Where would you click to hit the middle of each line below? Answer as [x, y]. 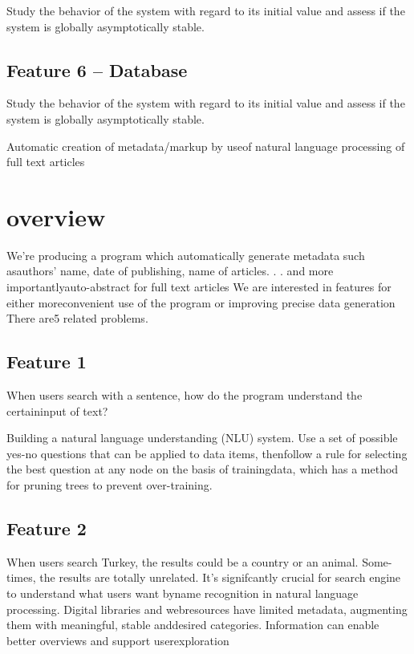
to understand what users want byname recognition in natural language [183, 593]
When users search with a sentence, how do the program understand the [185, 395]
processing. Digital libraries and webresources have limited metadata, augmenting [207, 609]
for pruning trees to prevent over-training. [110, 485]
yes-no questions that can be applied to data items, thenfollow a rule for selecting [207, 453]
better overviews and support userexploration [118, 640]
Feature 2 [47, 528]
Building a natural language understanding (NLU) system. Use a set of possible [202, 438]
